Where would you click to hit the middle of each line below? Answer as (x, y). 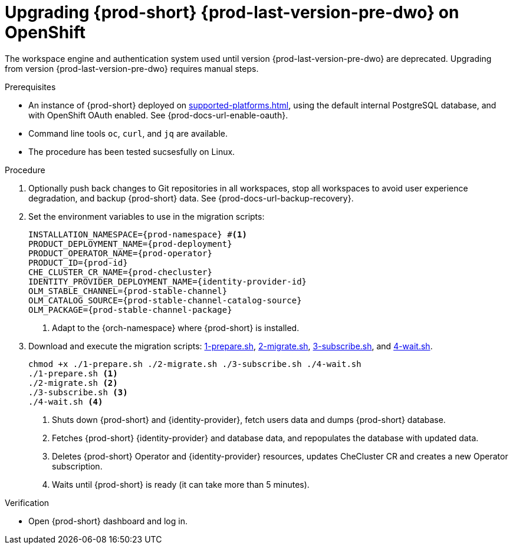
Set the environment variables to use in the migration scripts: (147, 216)
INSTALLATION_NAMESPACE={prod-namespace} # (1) (138, 234)
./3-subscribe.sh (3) (78, 392)
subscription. (77, 466)
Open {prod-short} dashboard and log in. (108, 521)
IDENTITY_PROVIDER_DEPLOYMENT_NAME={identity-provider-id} (168, 281)
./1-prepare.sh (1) (73, 373)
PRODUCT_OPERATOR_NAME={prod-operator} (120, 253)
